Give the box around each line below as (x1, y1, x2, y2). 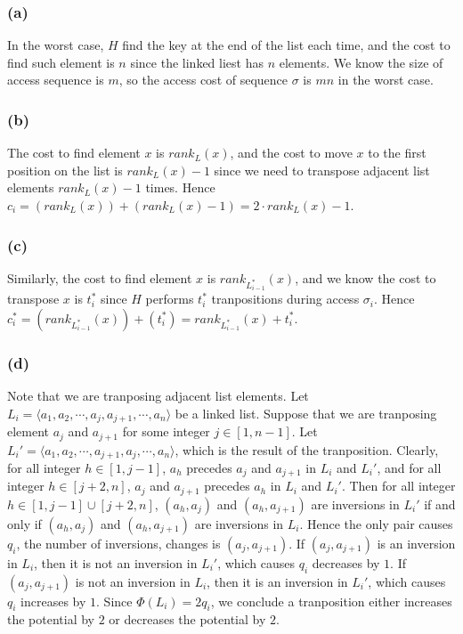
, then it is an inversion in (207, 572, 348, 590)
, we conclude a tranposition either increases (210, 591, 452, 610)
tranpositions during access (211, 289, 360, 308)
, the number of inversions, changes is (16, 533, 221, 552)
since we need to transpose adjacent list (214, 160, 430, 179)
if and (424, 494, 456, 513)
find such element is (7, 53, 115, 71)
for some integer (122, 422, 210, 441)
